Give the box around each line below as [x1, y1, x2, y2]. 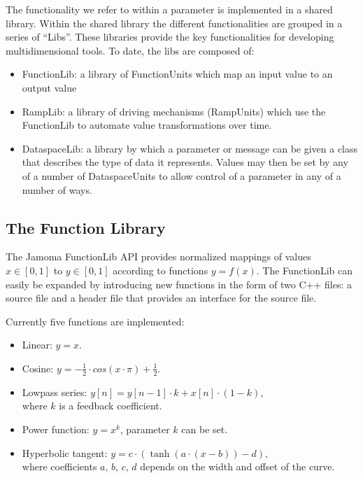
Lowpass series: [22, 384, 87, 399]
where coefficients [22, 459, 97, 474]
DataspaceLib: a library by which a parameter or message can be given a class [22, 141, 358, 155]
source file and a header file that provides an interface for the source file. [6, 290, 317, 305]
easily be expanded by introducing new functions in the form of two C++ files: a [6, 276, 352, 291]
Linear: [22, 337, 52, 352]
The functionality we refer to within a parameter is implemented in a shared [6, 2, 333, 16]
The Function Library [6, 216, 166, 238]
